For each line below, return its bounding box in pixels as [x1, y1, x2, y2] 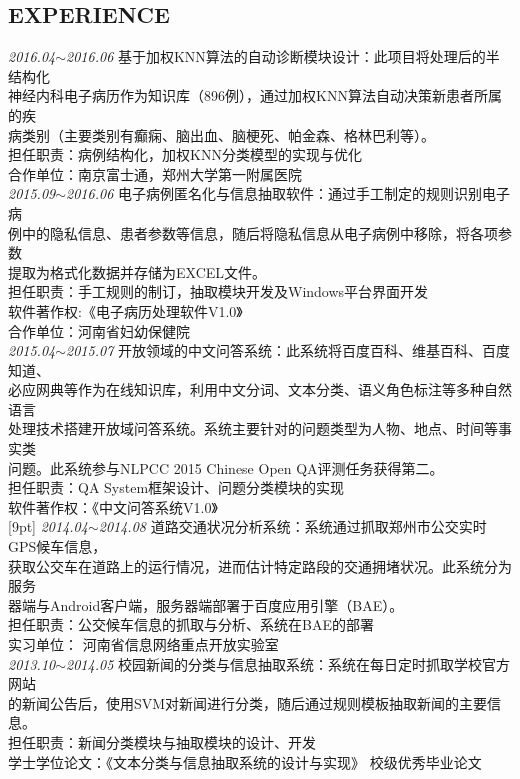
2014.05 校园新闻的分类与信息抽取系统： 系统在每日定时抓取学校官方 [66, 653, 510, 674]
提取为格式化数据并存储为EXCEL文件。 [8, 261, 267, 282]
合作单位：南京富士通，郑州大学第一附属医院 [8, 163, 302, 184]
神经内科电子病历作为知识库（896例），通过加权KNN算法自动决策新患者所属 [8, 85, 502, 106]
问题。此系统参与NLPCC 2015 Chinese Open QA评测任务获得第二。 [8, 457, 444, 478]
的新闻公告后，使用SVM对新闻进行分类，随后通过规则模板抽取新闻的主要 [8, 692, 488, 713]
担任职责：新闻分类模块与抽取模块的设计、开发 [8, 731, 316, 752]
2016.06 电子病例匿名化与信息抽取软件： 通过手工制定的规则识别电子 [66, 183, 510, 204]
